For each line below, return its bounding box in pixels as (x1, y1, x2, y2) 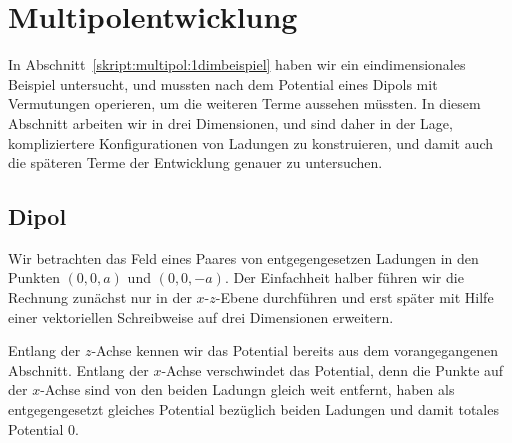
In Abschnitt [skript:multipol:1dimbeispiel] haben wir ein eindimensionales (8, 54, 466, 75)
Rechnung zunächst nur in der (8, 287, 192, 308)
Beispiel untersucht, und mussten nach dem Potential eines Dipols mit (8, 73, 438, 94)
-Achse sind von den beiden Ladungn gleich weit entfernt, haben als (40, 379, 455, 400)
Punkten (8, 267, 60, 288)
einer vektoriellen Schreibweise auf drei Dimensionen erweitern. (8, 306, 394, 327)
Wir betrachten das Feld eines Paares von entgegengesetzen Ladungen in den (8, 247, 479, 268)
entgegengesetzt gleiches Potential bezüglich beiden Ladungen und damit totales (8, 399, 499, 420)
